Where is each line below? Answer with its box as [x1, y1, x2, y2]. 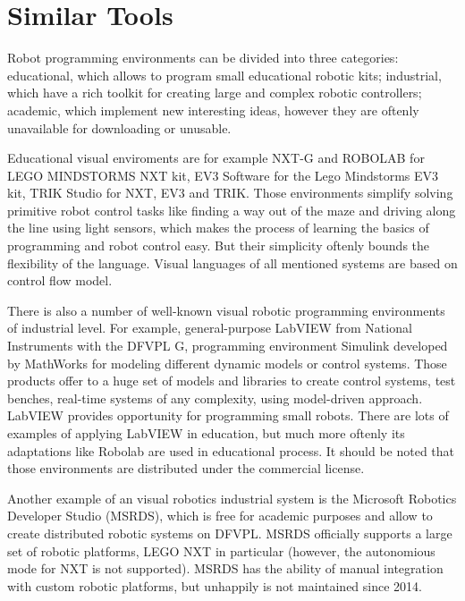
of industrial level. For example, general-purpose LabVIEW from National [7, 318, 412, 337]
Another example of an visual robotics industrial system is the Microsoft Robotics [7, 488, 457, 507]
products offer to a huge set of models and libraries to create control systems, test [7, 371, 456, 390]
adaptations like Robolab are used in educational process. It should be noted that [7, 441, 455, 460]
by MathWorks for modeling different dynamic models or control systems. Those [7, 353, 447, 372]
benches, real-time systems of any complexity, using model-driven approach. [7, 388, 423, 407]
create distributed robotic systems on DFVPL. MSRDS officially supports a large [7, 523, 452, 542]
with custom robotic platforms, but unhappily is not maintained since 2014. [7, 576, 422, 595]
